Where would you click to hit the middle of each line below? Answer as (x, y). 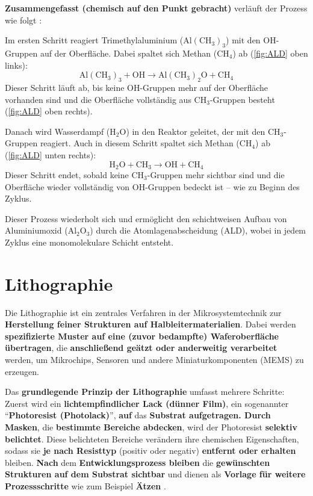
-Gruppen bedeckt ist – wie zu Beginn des (222, 186)
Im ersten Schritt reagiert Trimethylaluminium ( (94, 40)
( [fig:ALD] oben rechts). (49, 111)
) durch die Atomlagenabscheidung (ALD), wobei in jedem (198, 230)
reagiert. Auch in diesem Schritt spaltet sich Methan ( (140, 143)
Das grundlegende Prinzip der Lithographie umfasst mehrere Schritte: (145, 392)
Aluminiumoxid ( (36, 230)
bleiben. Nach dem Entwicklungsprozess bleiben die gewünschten (138, 462)
